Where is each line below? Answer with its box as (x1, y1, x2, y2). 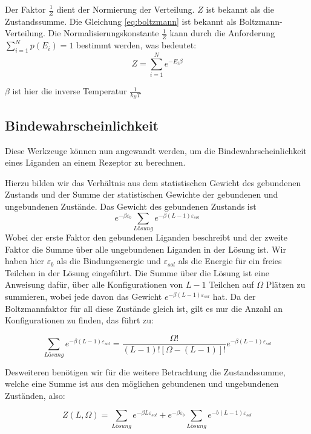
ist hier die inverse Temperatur (12, 85, 127, 97)
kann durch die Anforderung (169, 27, 275, 39)
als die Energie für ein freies (178, 254, 282, 267)
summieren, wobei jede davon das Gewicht (5, 290, 162, 302)
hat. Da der (212, 290, 256, 302)
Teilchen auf (209, 278, 254, 291)
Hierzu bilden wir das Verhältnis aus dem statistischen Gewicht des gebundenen (5, 176, 301, 189)
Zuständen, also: (5, 389, 65, 401)
